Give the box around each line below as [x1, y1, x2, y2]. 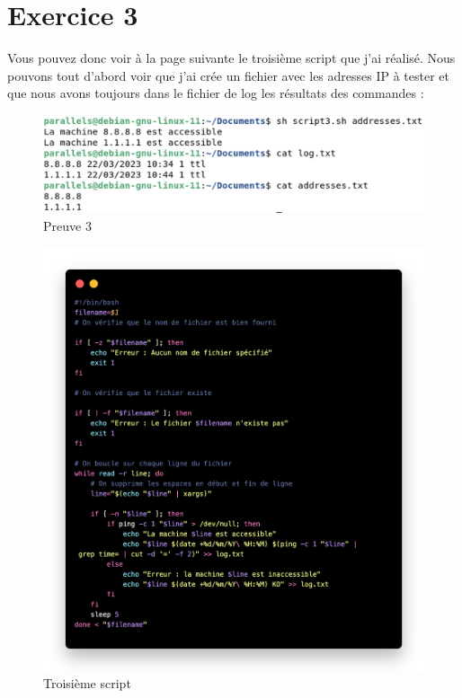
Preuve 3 [43, 216, 92, 234]
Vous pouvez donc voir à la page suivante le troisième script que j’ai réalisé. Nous [7, 49, 456, 67]
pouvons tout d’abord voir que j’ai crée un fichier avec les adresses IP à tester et [7, 66, 450, 84]
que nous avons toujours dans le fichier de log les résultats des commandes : [7, 84, 424, 102]
